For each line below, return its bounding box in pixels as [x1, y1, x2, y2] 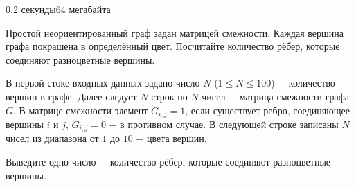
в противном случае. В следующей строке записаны [120, 117, 339, 132]
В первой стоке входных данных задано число [6, 75, 200, 90]
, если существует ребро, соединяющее [185, 103, 350, 117]
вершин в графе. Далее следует [6, 89, 137, 103]
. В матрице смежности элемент [13, 103, 148, 117]
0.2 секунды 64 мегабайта [6, 2, 111, 16]
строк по [151, 89, 188, 103]
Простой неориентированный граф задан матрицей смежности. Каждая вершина [6, 25, 344, 39]
